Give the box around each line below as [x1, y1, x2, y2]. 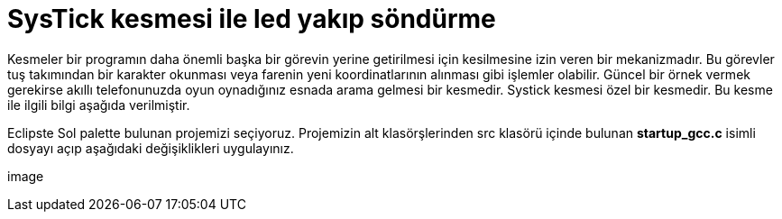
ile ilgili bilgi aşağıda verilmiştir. [7, 96, 190, 113]
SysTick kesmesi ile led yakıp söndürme [7, 4, 496, 34]
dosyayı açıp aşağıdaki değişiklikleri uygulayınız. [7, 140, 294, 156]
